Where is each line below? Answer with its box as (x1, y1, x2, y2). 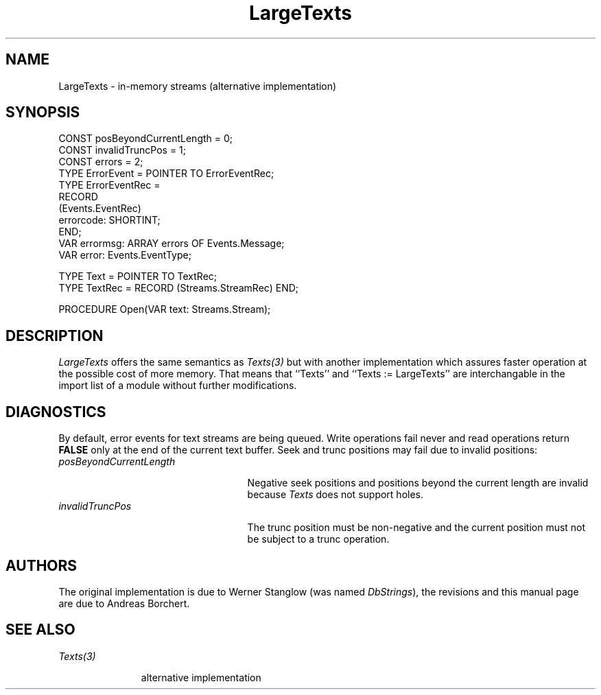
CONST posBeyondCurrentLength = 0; (58, 132, 233, 145)
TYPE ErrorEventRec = (58, 179, 161, 191)
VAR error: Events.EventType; (58, 249, 191, 261)
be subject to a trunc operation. (247, 533, 390, 545)
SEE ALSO (5, 621, 75, 639)
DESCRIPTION (5, 327, 104, 344)
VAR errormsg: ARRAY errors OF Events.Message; (58, 237, 285, 250)
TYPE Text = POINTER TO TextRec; (58, 270, 217, 283)
